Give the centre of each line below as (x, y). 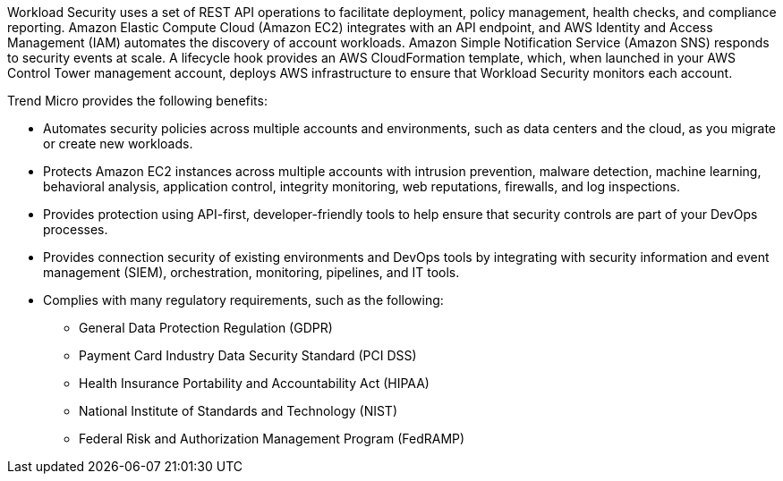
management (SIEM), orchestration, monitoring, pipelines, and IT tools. (251, 272)
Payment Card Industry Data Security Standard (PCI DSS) (248, 355)
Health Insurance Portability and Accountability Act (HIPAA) (254, 383)
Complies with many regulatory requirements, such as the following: (243, 300)
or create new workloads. (118, 143)
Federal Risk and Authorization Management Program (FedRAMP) (272, 439)
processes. (76, 229)
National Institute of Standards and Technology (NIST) (238, 411)
